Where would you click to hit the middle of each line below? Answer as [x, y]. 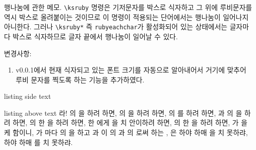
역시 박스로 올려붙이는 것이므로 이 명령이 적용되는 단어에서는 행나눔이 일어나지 [126, 17]
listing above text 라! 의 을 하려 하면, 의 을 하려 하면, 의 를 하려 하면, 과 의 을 [123, 112]
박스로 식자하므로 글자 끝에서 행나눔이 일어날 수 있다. [95, 36]
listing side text [28, 96]
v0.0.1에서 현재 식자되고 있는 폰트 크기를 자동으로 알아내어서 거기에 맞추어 [131, 70]
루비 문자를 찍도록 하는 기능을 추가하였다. [80, 79]
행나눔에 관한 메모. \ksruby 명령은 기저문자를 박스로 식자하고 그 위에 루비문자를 [128, 7]
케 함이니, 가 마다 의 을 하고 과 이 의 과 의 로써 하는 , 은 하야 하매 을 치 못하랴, [126, 132]
